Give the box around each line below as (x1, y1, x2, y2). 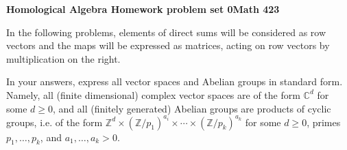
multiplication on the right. (6, 51, 121, 65)
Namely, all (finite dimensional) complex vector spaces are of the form (6, 87, 300, 102)
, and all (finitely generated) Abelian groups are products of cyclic (53, 101, 331, 115)
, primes (307, 115, 341, 129)
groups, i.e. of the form (6, 115, 103, 129)
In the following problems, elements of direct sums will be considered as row (6, 25, 326, 39)
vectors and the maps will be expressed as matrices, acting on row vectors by (6, 38, 330, 52)
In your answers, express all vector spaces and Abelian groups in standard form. (6, 74, 343, 89)
